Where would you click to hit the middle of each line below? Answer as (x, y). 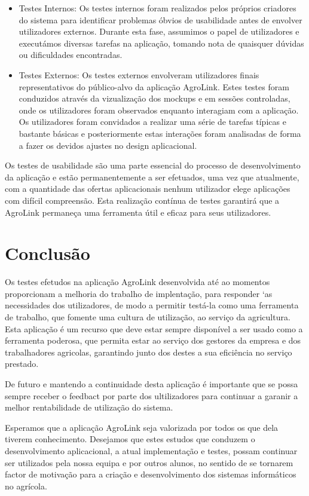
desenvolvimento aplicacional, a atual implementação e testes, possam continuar (151, 450)
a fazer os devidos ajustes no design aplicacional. (108, 145)
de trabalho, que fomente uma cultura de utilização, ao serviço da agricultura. (148, 317)
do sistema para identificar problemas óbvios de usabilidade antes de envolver (160, 19)
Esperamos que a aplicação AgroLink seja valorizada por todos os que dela (142, 427)
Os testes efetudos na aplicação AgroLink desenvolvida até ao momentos (137, 282)
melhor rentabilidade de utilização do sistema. (89, 407)
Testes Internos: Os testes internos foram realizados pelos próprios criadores (157, 8)
